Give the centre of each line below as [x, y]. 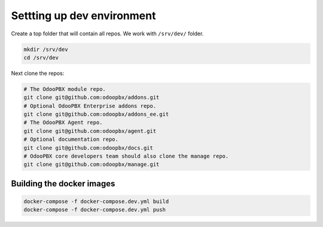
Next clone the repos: [38, 73]
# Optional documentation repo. [71, 140]
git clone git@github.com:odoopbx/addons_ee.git [96, 114]
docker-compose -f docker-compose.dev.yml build [96, 202]
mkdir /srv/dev [46, 49]
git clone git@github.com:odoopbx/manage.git [92, 164]
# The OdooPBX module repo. [65, 89]
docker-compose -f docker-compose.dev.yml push [95, 210]
